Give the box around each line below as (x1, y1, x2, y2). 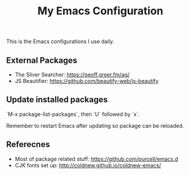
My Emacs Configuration (37, 4, 164, 18)
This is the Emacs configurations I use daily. (6, 38, 115, 45)
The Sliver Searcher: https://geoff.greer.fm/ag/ (14, 71, 130, 78)
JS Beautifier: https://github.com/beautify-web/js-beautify (14, 78, 159, 84)
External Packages (6, 55, 78, 65)
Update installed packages (6, 94, 108, 105)
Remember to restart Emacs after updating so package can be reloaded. (6, 122, 184, 129)
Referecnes (6, 139, 50, 150)
